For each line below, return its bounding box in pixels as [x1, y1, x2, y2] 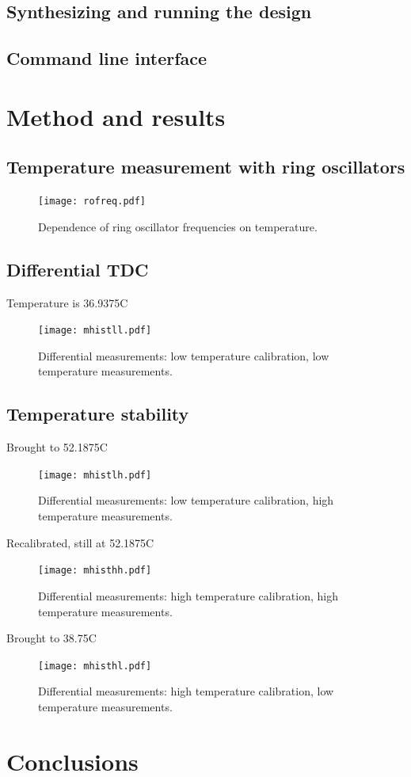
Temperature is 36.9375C [6, 294, 128, 310]
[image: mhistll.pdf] [38, 325, 152, 337]
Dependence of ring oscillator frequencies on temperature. [38, 218, 318, 234]
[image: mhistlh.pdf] [38, 469, 152, 481]
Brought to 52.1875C [6, 439, 108, 455]
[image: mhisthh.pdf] [38, 565, 152, 577]
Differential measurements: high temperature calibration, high [38, 587, 338, 604]
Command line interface [6, 46, 207, 70]
